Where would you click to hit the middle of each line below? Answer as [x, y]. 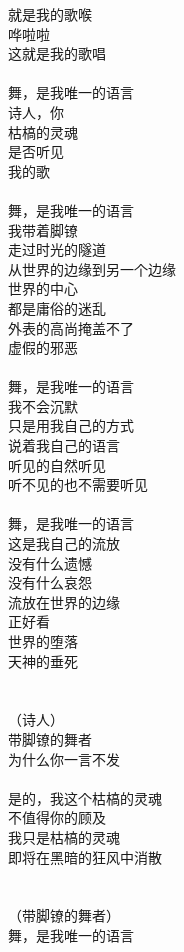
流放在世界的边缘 [64, 601]
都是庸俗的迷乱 [57, 307]
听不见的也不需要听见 [78, 484]
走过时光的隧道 [57, 249]
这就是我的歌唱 [57, 53]
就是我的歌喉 [50, 14]
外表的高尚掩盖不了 [71, 327]
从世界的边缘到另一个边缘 [92, 268]
